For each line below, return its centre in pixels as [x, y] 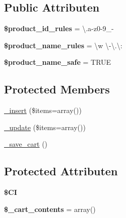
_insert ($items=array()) [43, 110]
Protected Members [57, 89]
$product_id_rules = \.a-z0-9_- [59, 28]
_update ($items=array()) [45, 127]
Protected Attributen [61, 171]
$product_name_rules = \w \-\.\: [63, 45]
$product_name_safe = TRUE [58, 62]
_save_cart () [26, 144]
